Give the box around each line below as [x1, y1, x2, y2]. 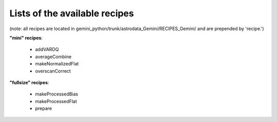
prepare [35, 105, 52, 112]
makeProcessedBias [35, 91, 78, 97]
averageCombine [35, 54, 72, 60]
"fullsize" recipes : [9, 79, 49, 85]
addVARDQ [35, 46, 59, 53]
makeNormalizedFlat [35, 61, 79, 67]
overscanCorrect [35, 68, 71, 74]
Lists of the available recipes [9, 8, 134, 19]
